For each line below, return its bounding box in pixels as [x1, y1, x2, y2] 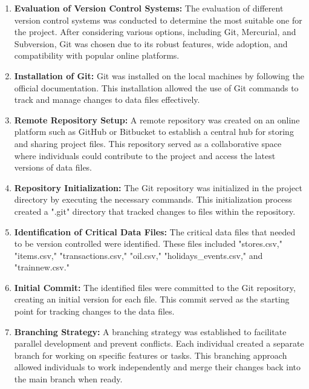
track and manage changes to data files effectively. [14, 93, 200, 106]
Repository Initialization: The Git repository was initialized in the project [14, 181, 302, 194]
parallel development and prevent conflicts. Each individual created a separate [14, 337, 304, 350]
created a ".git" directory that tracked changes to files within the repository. [14, 204, 296, 217]
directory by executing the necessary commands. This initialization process [14, 193, 292, 206]
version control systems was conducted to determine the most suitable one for [14, 13, 302, 26]
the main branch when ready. [14, 373, 123, 385]
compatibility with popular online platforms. [14, 49, 180, 62]
